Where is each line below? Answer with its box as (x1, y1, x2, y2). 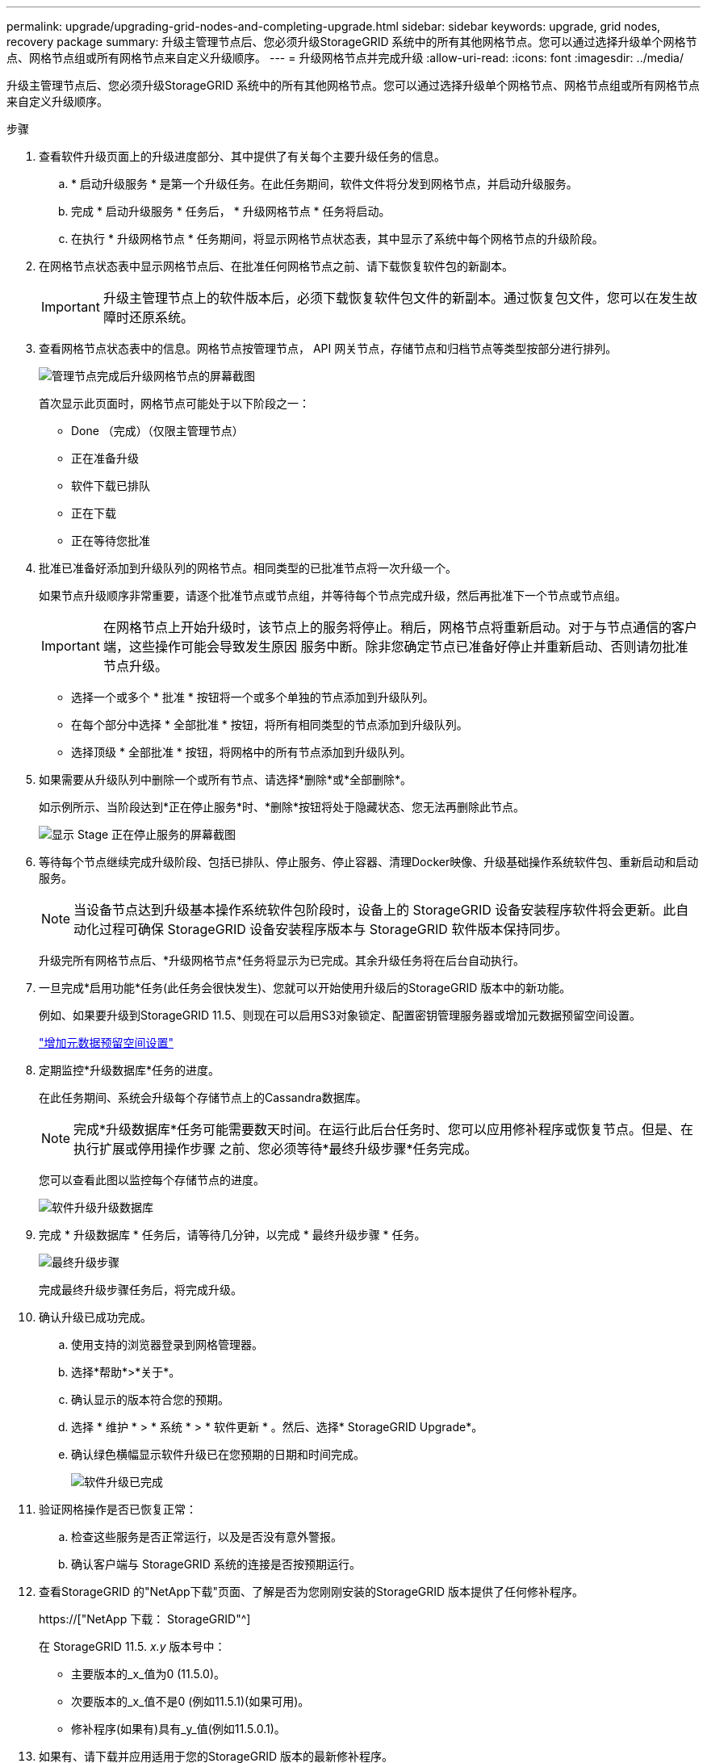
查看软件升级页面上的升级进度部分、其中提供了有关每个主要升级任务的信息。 (39, 149, 446, 163)
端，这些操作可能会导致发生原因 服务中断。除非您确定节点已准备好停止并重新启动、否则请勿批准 (102, 639, 688, 655)
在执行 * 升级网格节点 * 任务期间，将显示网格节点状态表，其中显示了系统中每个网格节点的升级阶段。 (71, 232, 604, 245)
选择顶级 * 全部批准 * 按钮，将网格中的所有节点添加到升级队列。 (71, 745, 412, 759)
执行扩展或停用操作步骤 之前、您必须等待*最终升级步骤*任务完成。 (73, 1141, 478, 1157)
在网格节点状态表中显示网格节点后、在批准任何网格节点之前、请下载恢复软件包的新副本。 (39, 259, 513, 273)
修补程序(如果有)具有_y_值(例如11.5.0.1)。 (71, 1722, 286, 1736)
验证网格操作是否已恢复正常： (39, 1502, 197, 1516)
